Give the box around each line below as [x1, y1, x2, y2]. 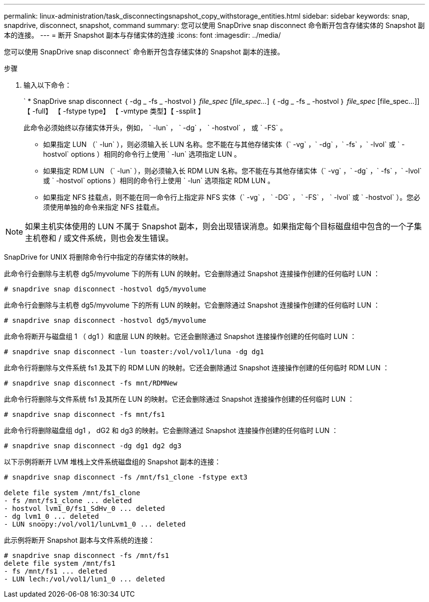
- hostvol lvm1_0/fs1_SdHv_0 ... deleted [4, 505, 165, 512]
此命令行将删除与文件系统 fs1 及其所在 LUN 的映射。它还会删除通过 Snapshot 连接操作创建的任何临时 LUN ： [4, 395, 355, 403]
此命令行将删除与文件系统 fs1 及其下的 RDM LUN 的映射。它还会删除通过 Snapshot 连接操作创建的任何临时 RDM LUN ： [4, 363, 389, 372]
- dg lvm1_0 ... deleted [4, 512, 99, 520]
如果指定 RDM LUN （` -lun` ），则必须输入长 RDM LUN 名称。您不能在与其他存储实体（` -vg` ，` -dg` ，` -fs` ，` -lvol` [43, 167, 422, 175]
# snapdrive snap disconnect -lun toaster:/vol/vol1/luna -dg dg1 [4, 348, 264, 356]
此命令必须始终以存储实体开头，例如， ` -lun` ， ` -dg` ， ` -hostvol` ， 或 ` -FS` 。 [24, 123, 287, 132]
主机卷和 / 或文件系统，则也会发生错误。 [25, 233, 173, 243]
